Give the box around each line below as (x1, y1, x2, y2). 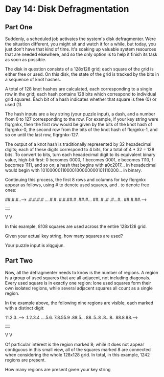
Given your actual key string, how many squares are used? (5, 233, 123, 239)
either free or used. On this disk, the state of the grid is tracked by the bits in (5, 71, 159, 77)
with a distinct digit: (5, 305, 45, 311)
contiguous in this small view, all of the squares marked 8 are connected (5, 346, 151, 353)
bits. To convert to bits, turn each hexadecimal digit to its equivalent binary (5, 152, 156, 157)
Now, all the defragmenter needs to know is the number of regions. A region (5, 269, 159, 275)
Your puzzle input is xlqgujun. (5, 243, 65, 248)
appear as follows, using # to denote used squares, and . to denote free (5, 182, 149, 188)
